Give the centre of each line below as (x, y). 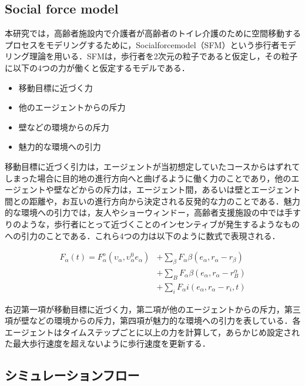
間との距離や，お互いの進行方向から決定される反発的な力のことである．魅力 (152, 201)
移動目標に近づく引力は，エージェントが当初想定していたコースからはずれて (152, 166)
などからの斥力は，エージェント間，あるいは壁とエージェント (181, 189)
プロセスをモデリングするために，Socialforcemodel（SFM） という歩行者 (142, 44)
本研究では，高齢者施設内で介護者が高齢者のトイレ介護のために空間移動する (153, 33)
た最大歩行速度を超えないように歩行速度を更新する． (108, 343)
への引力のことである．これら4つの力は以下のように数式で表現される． (143, 235)
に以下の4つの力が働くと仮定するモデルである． (97, 67)
